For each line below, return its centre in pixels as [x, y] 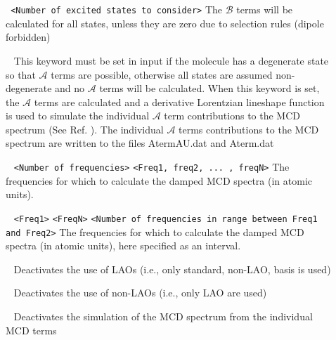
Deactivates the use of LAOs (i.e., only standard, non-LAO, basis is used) [172, 269]
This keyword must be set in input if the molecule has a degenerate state [171, 60]
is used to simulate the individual [78, 116]
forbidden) [28, 37]
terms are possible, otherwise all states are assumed [162, 74]
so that [21, 74]
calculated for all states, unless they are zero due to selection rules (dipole [165, 23]
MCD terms [31, 330]
